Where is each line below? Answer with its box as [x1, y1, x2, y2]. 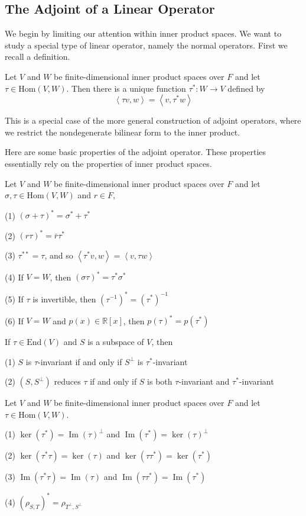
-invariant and [178, 375, 230, 388]
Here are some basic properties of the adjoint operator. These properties [5, 146, 266, 158]
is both [147, 375, 172, 388]
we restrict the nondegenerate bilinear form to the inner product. [5, 125, 240, 138]
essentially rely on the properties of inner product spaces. [5, 157, 212, 169]
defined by [227, 82, 265, 94]
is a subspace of [87, 336, 144, 348]
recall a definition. [5, 50, 70, 63]
